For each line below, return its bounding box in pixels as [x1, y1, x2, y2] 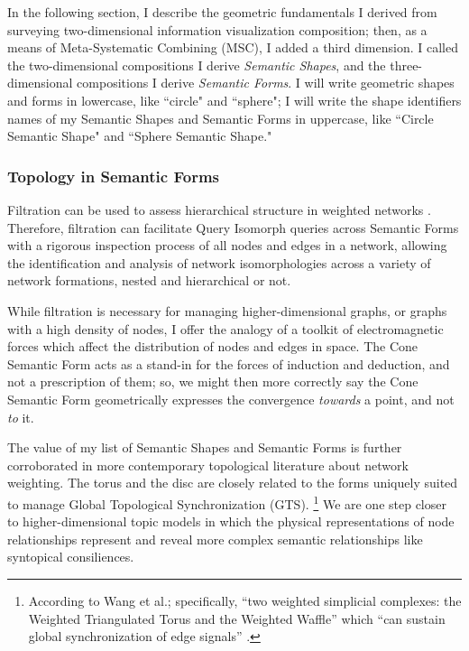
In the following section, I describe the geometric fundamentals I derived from [7, 3, 437, 21]
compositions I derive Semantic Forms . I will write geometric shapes [77, 73, 455, 92]
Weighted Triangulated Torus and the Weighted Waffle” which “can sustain [28, 609, 446, 628]
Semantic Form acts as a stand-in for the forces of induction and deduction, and [7, 354, 450, 373]
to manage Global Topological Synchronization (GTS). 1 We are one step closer [7, 491, 446, 513]
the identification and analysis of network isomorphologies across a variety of [7, 253, 431, 272]
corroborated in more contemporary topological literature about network [7, 455, 409, 474]
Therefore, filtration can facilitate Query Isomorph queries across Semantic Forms [7, 218, 459, 237]
